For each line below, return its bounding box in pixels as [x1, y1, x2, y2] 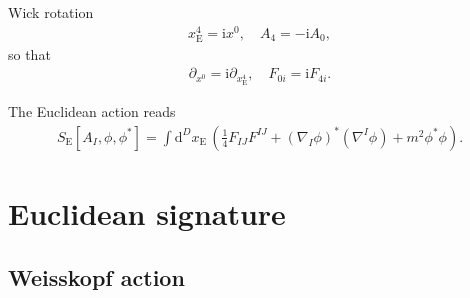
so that [8, 43, 51, 64]
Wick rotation [8, 2, 94, 22]
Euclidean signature [8, 193, 286, 234]
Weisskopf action [8, 261, 185, 292]
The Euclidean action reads [8, 101, 176, 122]
